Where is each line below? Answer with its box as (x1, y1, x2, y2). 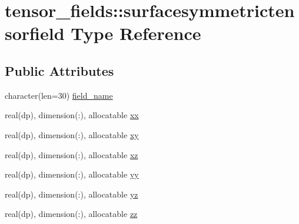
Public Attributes (5, 61, 114, 79)
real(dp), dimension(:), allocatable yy (5, 168, 139, 180)
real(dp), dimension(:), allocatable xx (5, 109, 139, 121)
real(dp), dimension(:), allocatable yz (5, 188, 138, 200)
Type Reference (71, 21, 201, 45)
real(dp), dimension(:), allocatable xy (5, 128, 139, 141)
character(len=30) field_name (5, 89, 113, 101)
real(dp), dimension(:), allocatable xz (5, 148, 138, 161)
